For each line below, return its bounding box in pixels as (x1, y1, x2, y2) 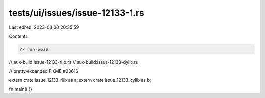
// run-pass (19, 47, 49, 52)
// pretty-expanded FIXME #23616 (9, 68, 79, 74)
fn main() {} (9, 86, 33, 92)
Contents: (9, 33, 29, 39)
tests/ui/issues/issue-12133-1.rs (9, 7, 145, 18)
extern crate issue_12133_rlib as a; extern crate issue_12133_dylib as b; (9, 77, 151, 83)
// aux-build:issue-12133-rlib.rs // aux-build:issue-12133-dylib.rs (9, 59, 138, 65)
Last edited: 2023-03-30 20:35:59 (9, 24, 79, 30)
